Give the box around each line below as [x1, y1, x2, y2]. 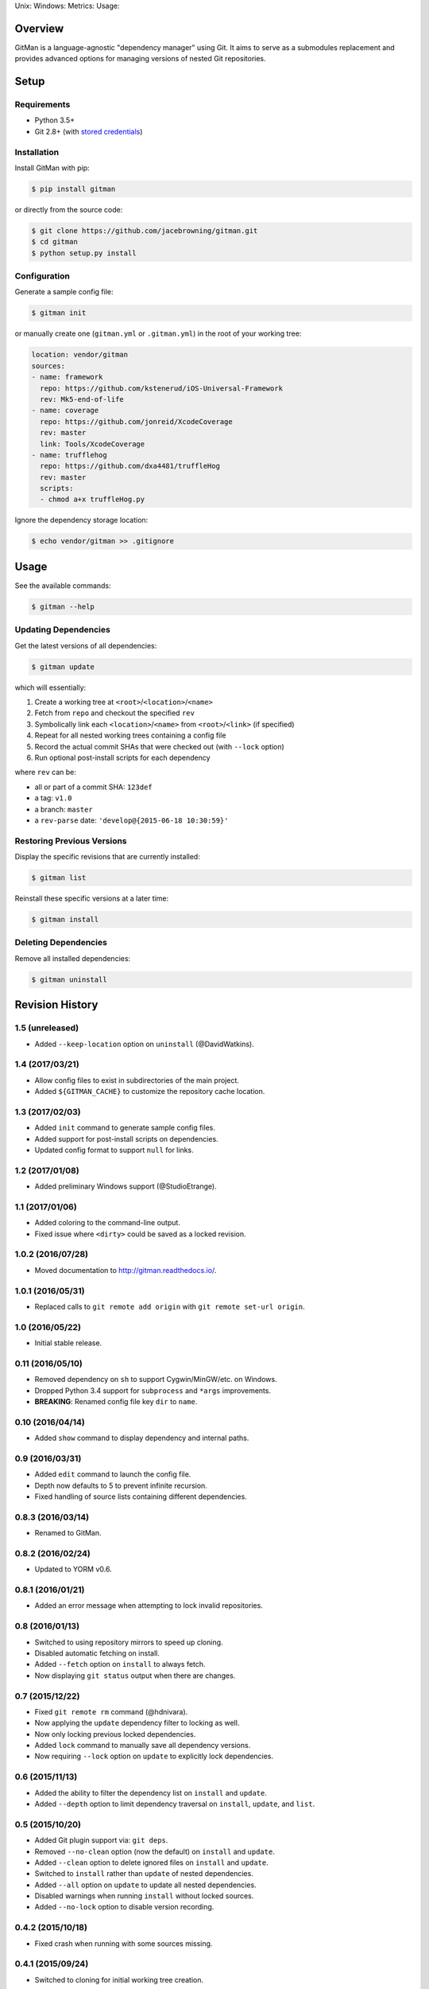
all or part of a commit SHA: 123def [34, 782, 153, 792]
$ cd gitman [31, 237, 79, 247]
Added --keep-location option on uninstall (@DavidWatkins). [34, 1039, 254, 1049]
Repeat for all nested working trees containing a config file [34, 730, 226, 740]
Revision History [14, 998, 99, 1012]
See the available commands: [14, 581, 111, 590]
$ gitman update [31, 662, 95, 671]
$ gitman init [31, 309, 87, 317]
